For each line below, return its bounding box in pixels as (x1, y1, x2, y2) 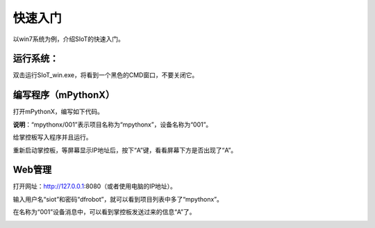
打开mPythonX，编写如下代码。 (12, 108, 104, 116)
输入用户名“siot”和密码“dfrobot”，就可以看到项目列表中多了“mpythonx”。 (12, 195, 224, 203)
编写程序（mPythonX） (12, 89, 115, 101)
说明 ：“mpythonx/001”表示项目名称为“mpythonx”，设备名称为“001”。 (12, 120, 212, 129)
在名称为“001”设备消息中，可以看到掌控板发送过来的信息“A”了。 (12, 208, 196, 216)
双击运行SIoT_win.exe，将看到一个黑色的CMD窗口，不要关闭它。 (12, 71, 199, 79)
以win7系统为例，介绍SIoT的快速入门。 (12, 35, 125, 43)
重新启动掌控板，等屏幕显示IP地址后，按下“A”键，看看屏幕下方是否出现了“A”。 (12, 146, 237, 154)
